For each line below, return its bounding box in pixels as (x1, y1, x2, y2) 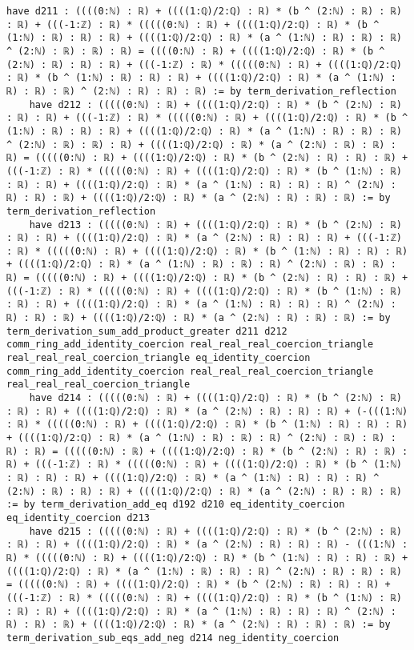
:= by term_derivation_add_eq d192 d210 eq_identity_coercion (6, 499, 345, 511)
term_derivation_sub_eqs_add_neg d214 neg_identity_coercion (6, 632, 340, 644)
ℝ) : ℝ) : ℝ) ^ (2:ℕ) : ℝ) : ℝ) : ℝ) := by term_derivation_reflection (6, 85, 396, 97)
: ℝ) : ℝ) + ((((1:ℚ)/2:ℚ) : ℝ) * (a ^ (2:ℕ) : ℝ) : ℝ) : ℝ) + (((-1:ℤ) (6, 232, 402, 244)
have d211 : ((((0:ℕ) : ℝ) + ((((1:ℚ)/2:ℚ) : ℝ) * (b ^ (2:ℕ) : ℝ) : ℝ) (6, 6, 402, 17)
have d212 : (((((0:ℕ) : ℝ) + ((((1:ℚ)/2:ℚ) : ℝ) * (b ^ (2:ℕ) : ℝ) (29, 98, 402, 110)
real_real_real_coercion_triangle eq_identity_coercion (6, 352, 311, 364)
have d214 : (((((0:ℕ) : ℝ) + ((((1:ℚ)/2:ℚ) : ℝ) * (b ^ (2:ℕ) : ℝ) (29, 392, 402, 404)
